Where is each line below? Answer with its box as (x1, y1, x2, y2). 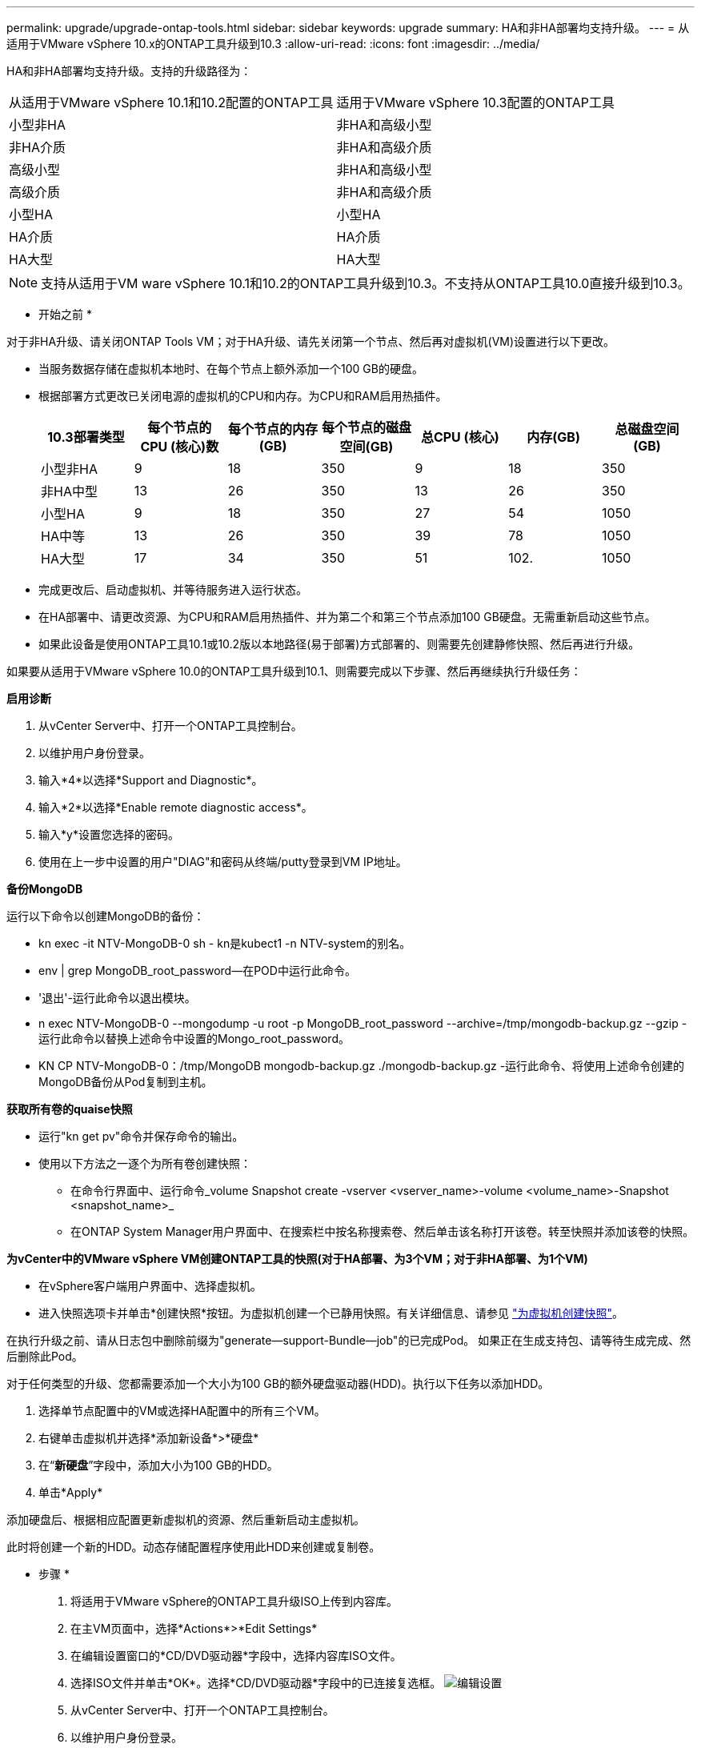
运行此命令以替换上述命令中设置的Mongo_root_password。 (38, 1032, 350, 1045)
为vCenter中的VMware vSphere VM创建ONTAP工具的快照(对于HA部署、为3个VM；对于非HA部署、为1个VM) (6, 1252, 588, 1265)
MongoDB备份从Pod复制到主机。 (38, 1075, 213, 1088)
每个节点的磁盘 (321, 419, 411, 435)
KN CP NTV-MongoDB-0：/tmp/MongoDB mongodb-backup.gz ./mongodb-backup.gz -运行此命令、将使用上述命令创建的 (38, 1059, 685, 1072)
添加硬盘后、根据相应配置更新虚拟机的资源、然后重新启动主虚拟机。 (6, 1513, 365, 1526)
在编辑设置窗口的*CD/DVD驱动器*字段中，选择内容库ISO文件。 (70, 1649, 402, 1662)
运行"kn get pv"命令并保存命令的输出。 (38, 1129, 244, 1143)
